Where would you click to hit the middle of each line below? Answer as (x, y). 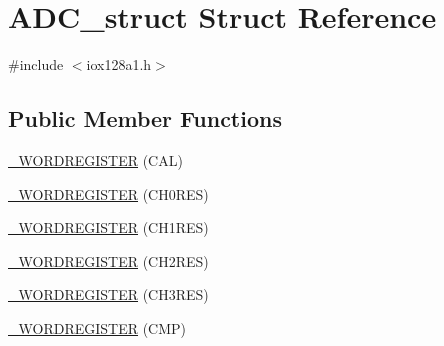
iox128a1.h (119, 64)
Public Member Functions (145, 118)
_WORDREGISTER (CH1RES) (108, 227)
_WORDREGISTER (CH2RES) (108, 260)
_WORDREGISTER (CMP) (97, 327)
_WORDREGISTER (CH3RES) (108, 294)
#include (36, 64)
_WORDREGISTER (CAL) (95, 159)
